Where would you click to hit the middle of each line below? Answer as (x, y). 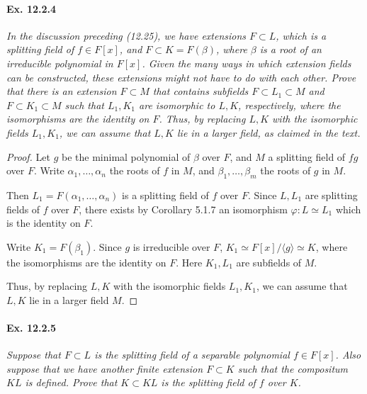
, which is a (301, 35)
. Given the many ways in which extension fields (247, 63)
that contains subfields (201, 91)
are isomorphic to (177, 105)
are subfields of (269, 262)
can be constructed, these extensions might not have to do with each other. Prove (181, 77)
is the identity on (44, 223)
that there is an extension (62, 91)
